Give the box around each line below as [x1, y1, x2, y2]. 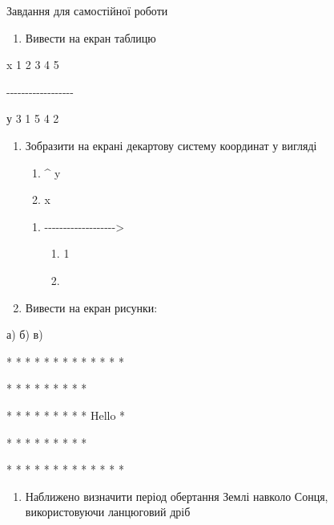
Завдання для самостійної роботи [6, 2, 168, 18]
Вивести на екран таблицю [25, 29, 156, 46]
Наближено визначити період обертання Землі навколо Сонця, [25, 487, 328, 504]
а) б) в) [6, 326, 43, 343]
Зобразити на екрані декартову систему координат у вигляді [25, 136, 317, 153]
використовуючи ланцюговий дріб [25, 503, 191, 520]
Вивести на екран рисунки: [25, 299, 158, 315]
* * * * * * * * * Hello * [6, 406, 126, 423]
